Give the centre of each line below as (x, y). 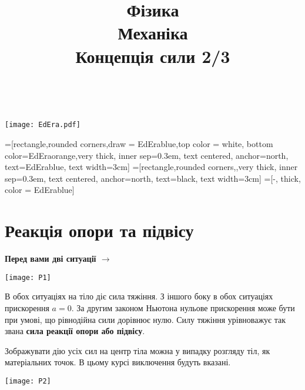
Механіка (153, 33)
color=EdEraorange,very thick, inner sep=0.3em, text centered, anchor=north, (147, 155)
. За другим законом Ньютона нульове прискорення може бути (183, 307)
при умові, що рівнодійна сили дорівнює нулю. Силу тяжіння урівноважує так (145, 319)
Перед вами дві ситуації (51, 259)
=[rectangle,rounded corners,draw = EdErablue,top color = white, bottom (139, 144)
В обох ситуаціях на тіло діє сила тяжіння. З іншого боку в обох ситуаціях (139, 296)
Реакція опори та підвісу (99, 230)
